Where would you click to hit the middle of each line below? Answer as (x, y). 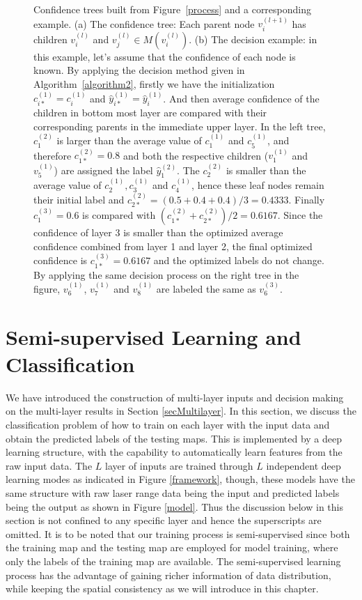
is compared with (119, 215)
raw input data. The (49, 465)
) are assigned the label (103, 170)
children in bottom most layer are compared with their (150, 113)
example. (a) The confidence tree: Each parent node (144, 23)
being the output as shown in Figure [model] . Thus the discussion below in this (174, 506)
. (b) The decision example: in (253, 39)
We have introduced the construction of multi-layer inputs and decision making (175, 397)
